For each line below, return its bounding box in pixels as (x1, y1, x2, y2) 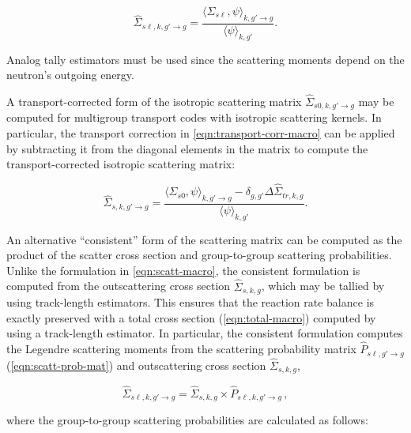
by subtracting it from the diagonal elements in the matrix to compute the (6, 140, 368, 156)
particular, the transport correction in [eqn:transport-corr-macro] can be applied (6, 125, 395, 141)
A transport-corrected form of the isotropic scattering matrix (6, 93, 302, 110)
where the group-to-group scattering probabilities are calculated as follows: (6, 411, 368, 427)
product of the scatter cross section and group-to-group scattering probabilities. (6, 247, 392, 263)
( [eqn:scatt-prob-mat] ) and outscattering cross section (6, 356, 266, 373)
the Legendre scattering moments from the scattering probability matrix (6, 341, 356, 357)
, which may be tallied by (261, 277, 385, 294)
